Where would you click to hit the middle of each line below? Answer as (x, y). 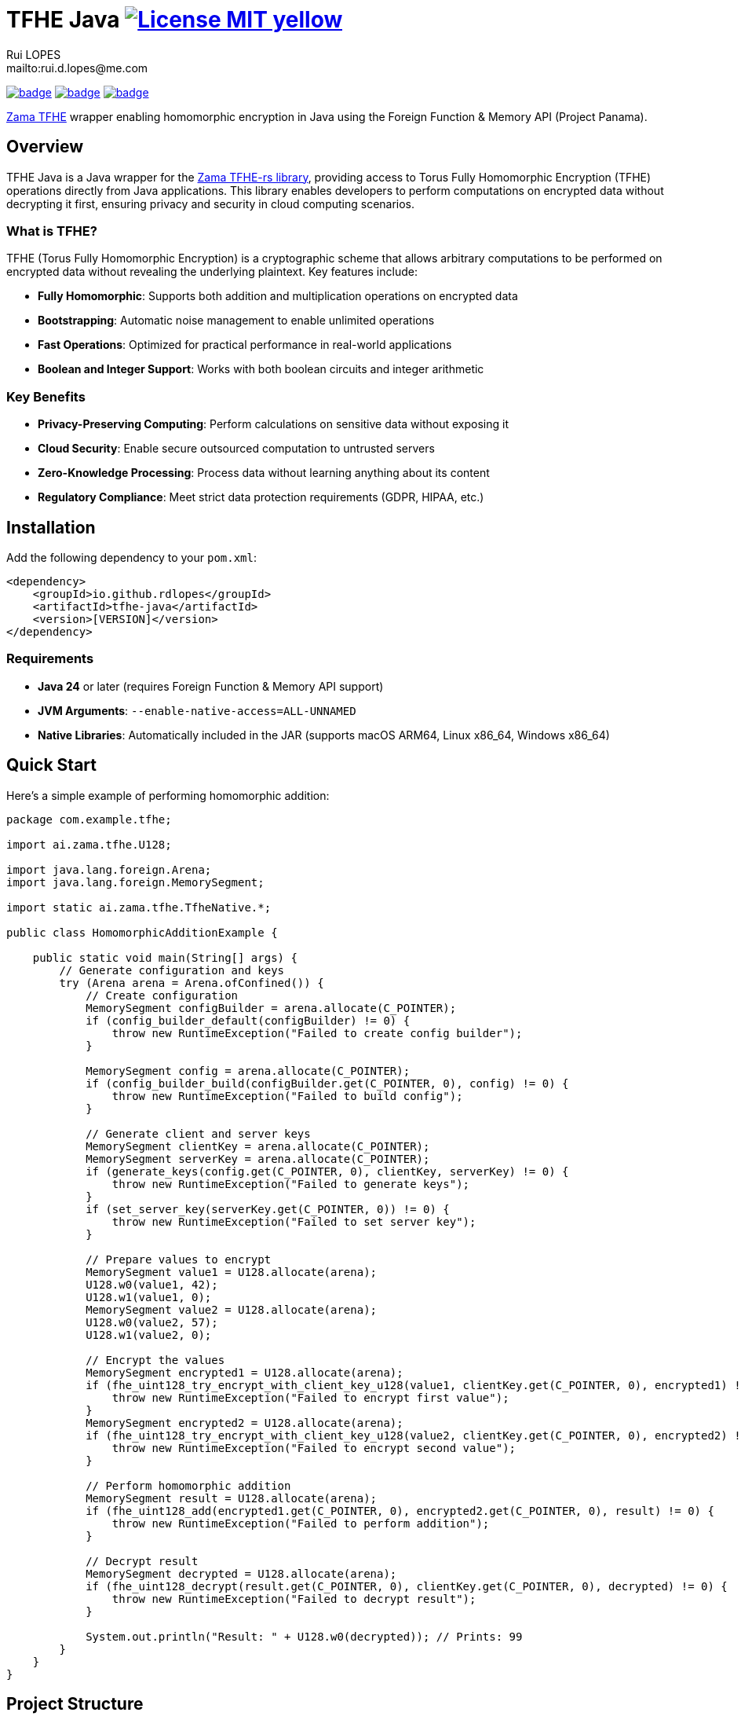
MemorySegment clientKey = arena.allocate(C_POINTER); (258, 1146)
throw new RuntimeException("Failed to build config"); (287, 1096)
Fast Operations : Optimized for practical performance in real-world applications (245, 345)
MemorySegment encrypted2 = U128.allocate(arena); (245, 1423)
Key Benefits (46, 396)
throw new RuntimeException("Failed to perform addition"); (301, 1523)
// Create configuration (162, 995)
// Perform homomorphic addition (188, 1485)
